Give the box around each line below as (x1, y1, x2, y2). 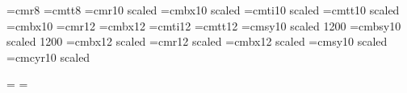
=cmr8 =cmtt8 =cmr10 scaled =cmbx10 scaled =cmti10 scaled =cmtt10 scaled (6, 2, 400, 18)
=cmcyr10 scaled (6, 48, 90, 65)
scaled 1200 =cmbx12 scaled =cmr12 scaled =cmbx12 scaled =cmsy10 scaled (6, 33, 388, 50)
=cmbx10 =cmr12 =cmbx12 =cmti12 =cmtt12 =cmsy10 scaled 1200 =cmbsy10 (6, 17, 401, 34)
